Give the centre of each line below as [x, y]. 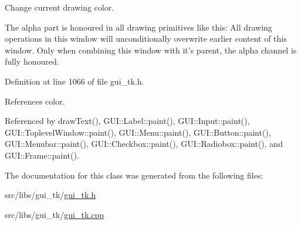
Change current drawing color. [60, 7]
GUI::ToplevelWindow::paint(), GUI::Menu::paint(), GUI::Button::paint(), [138, 132]
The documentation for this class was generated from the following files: [134, 175]
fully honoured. [32, 61]
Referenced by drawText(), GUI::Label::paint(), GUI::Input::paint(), [127, 121]
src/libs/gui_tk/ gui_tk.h [50, 195]
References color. [35, 101]
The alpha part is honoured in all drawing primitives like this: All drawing [138, 27]
